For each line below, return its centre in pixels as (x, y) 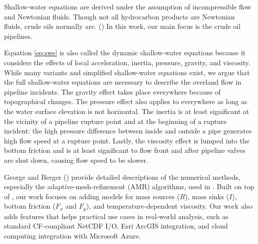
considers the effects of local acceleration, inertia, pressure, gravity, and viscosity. (127, 62)
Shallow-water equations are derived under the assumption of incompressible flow (128, 6)
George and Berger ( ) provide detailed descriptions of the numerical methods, (122, 177)
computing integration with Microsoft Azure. (72, 235)
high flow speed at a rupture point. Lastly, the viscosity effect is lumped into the (127, 140)
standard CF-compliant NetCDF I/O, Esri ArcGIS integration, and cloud (116, 226)
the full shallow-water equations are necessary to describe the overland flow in (123, 82)
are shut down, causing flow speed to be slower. (76, 160)
